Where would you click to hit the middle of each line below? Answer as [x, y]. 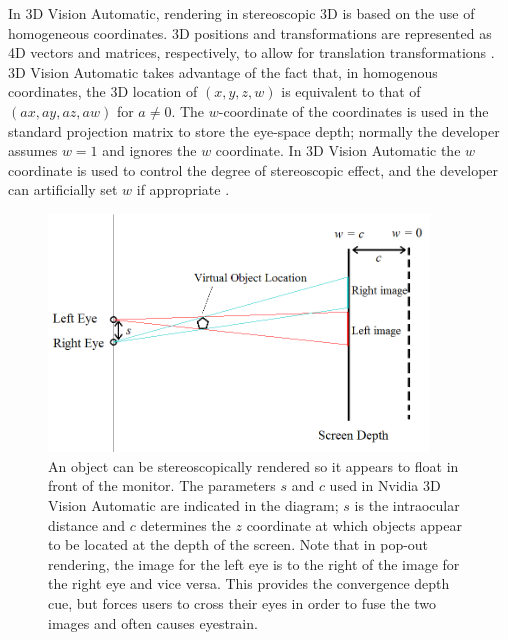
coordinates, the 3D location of [103, 91]
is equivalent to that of [351, 91]
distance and [87, 524]
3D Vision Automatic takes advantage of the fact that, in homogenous [223, 71]
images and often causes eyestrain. [153, 622]
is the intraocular [407, 504]
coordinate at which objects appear [354, 524]
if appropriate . [183, 189]
